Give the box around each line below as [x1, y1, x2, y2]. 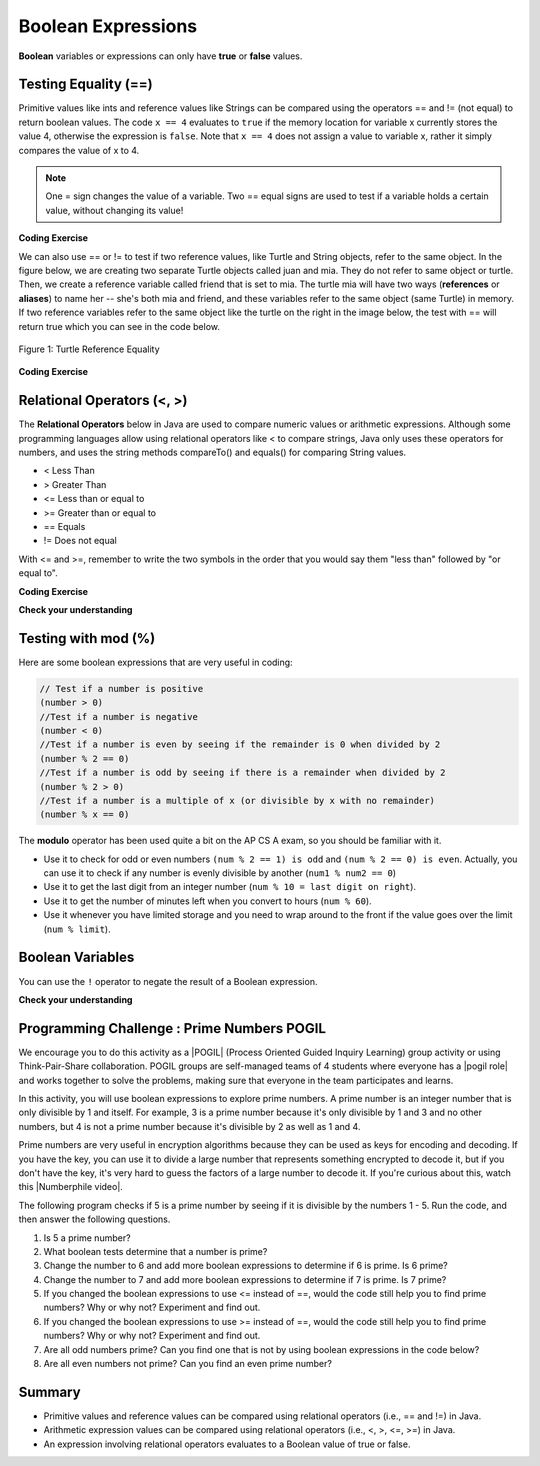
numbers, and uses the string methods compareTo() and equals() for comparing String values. [18, 446, 407, 458]
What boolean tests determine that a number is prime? [43, 1245, 268, 1257]
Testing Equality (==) [18, 76, 154, 93]
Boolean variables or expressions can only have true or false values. [18, 50, 303, 62]
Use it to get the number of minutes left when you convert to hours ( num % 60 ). [43, 895, 372, 907]
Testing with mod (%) [18, 630, 156, 647]
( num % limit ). [43, 923, 111, 935]
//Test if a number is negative [39, 711, 199, 722]
